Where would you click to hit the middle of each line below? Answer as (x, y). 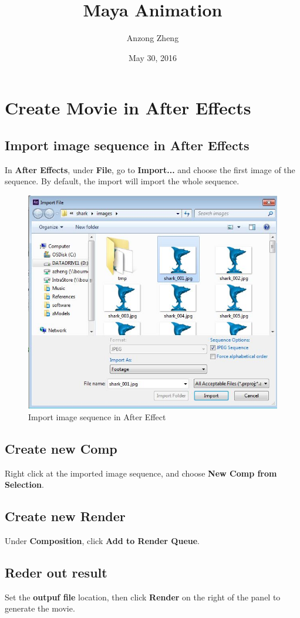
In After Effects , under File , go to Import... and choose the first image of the (150, 169)
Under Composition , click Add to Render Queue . (102, 540)
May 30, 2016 (153, 57)
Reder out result (56, 572)
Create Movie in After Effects (128, 108)
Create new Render (65, 516)
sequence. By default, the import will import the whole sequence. (122, 181)
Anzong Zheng (153, 38)
